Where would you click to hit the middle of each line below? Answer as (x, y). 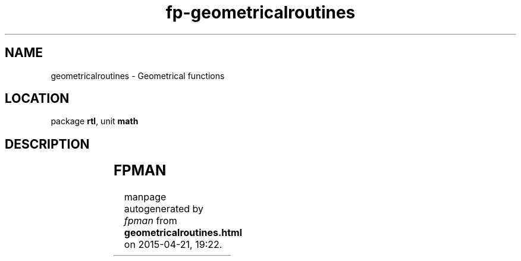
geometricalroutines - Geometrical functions (138, 76)
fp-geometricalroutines (260, 12)
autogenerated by (164, 209)
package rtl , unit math (95, 121)
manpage (145, 197)
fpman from (150, 221)
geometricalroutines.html (183, 233)
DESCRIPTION (47, 144)
